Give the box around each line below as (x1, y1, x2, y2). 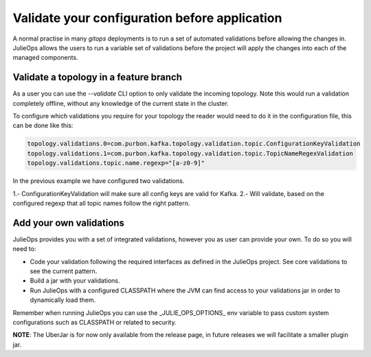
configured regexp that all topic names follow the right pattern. (12, 199, 190, 207)
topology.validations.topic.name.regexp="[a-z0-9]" (27, 159, 205, 167)
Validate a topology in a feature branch (12, 72, 182, 83)
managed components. (12, 54, 78, 62)
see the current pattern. (30, 267, 98, 275)
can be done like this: (12, 121, 74, 130)
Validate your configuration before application (12, 10, 282, 25)
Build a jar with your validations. (30, 277, 120, 285)
